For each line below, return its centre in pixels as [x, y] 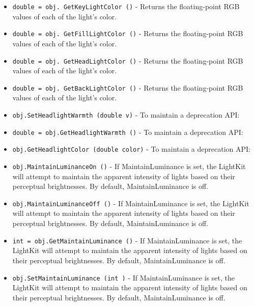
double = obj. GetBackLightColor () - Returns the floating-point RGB [128, 87]
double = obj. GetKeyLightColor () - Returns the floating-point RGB [126, 6]
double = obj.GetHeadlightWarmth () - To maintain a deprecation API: [128, 132]
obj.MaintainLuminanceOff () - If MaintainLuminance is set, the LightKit [131, 203]
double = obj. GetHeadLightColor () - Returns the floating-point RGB [128, 60]
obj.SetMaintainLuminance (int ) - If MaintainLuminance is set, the [123, 277]
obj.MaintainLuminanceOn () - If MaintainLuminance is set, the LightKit [129, 166]
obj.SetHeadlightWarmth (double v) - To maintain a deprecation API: [126, 115]
